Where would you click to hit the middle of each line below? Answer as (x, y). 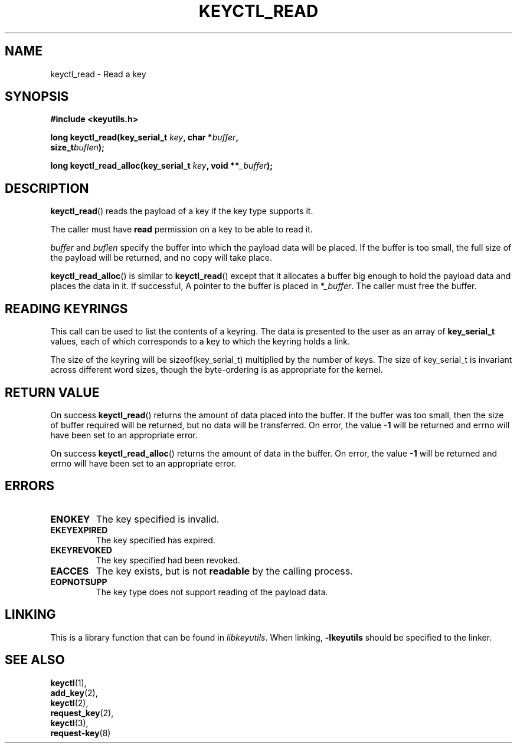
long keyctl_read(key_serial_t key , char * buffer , (145, 137)
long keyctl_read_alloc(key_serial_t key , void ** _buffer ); (162, 166)
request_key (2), (82, 713)
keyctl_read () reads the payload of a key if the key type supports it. (182, 211)
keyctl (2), (69, 703)
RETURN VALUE (52, 392)
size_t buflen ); (77, 147)
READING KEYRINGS (66, 309)
